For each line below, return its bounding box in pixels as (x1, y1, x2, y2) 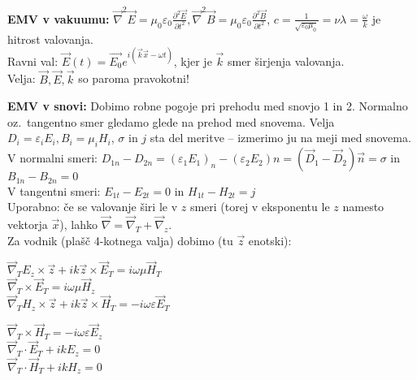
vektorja (7, 216, 48, 233)
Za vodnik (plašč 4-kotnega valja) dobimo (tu (7, 231, 233, 248)
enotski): (248, 231, 292, 248)
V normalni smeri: (7, 149, 98, 166)
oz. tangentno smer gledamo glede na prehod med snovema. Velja (7, 113, 335, 130)
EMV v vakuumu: (7, 10, 110, 27)
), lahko (59, 216, 98, 233)
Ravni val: (7, 52, 59, 69)
